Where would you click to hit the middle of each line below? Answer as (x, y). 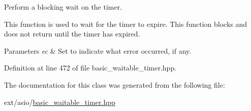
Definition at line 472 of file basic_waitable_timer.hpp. (90, 68)
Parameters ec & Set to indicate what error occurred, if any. (98, 50)
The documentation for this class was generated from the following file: (115, 84)
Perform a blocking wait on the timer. (63, 7)
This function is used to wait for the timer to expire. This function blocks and (126, 24)
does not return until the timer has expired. (72, 34)
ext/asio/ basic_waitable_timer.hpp (60, 102)
